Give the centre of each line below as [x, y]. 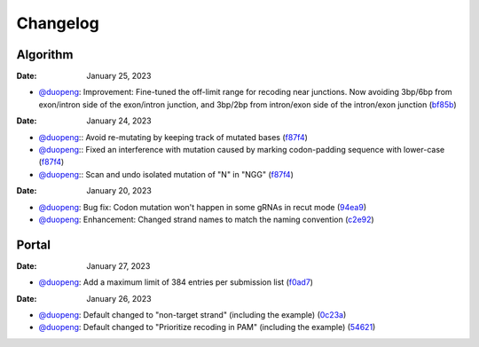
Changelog [58, 23]
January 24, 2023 [119, 121]
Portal [33, 244]
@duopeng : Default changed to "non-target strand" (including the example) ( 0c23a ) [192, 315]
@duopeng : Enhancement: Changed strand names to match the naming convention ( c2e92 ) [206, 219]
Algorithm [45, 55]
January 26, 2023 [119, 298]
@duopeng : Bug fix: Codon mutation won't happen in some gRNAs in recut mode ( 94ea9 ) [203, 207]
